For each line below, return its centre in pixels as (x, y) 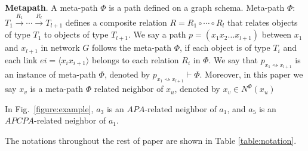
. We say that (233, 59)
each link (21, 59)
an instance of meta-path (50, 74)
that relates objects (262, 22)
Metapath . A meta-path (51, 7)
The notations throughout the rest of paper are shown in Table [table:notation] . (151, 140)
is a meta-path (57, 89)
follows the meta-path (131, 47)
